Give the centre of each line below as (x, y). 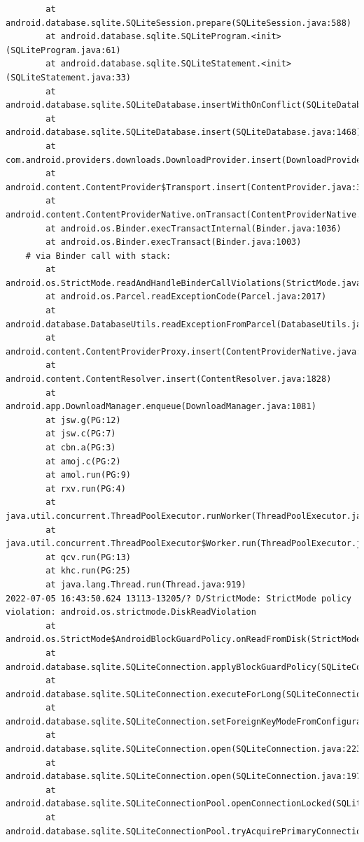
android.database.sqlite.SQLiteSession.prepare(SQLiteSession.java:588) (178, 23)
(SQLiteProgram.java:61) (63, 50)
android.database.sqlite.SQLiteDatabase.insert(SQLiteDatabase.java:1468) (184, 133)
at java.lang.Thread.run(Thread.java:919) (146, 584)
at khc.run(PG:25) (88, 571)
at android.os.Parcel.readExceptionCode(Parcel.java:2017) (186, 297)
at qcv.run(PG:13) (88, 557)
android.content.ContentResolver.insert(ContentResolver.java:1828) (169, 379)
